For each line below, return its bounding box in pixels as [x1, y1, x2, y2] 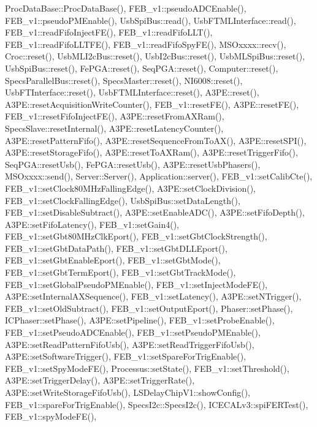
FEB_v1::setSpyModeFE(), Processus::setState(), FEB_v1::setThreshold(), [5, 361, 289, 374]
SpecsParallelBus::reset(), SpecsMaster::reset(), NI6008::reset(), [5, 74, 243, 86]
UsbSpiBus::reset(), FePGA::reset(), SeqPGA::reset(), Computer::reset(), [5, 61, 278, 74]
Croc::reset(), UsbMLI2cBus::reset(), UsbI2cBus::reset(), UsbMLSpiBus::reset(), [5, 50, 305, 62]
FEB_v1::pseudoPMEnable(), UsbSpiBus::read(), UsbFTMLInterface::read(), [5, 13, 296, 26]
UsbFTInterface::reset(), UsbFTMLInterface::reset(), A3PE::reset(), [5, 86, 259, 99]
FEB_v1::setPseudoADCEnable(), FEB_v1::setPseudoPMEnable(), [5, 326, 261, 339]
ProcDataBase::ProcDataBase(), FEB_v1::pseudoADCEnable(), [5, 2, 246, 14]
